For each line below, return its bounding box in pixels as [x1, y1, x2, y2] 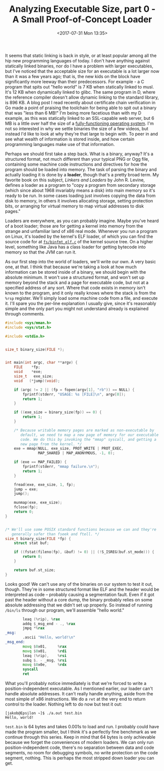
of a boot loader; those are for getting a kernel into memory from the [5, 223, 143, 229]
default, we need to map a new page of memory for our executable [20, 432, 159, 437]
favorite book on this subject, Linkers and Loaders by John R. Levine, [5, 177, 145, 183]
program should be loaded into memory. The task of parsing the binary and [5, 166, 157, 172]
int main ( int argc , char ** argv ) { [5, 360, 78, 365]
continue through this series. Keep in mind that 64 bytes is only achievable [5, 734, 156, 740]
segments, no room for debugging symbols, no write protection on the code [5, 750, 158, 756]
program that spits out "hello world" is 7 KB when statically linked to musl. [5, 84, 154, 89]
